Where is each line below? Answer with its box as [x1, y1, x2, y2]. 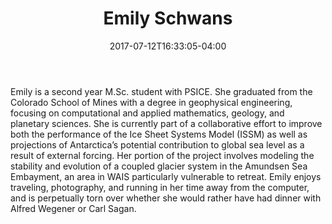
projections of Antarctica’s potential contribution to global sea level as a [10, 138, 305, 151]
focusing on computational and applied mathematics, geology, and [10, 107, 285, 119]
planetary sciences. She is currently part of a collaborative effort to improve [10, 117, 323, 129]
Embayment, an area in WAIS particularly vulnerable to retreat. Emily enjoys [10, 170, 322, 182]
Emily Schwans [103, 7, 233, 30]
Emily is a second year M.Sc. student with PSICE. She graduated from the [10, 85, 313, 97]
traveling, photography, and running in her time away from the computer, [10, 181, 310, 193]
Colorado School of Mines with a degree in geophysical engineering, [10, 96, 293, 108]
